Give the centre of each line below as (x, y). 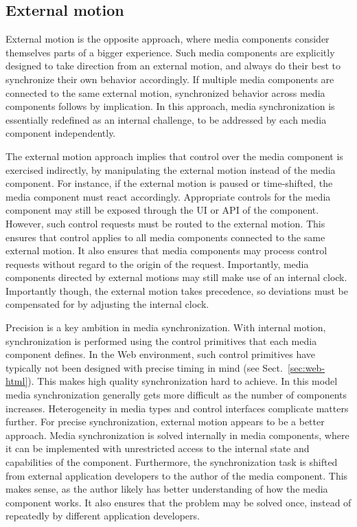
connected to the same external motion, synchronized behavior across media (165, 92)
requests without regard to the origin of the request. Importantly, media (157, 263)
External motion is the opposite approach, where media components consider (168, 39)
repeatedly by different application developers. (103, 516)
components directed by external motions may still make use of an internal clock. (176, 277)
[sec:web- (306, 367)
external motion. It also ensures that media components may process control (166, 250)
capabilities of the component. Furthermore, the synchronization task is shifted (172, 462)
